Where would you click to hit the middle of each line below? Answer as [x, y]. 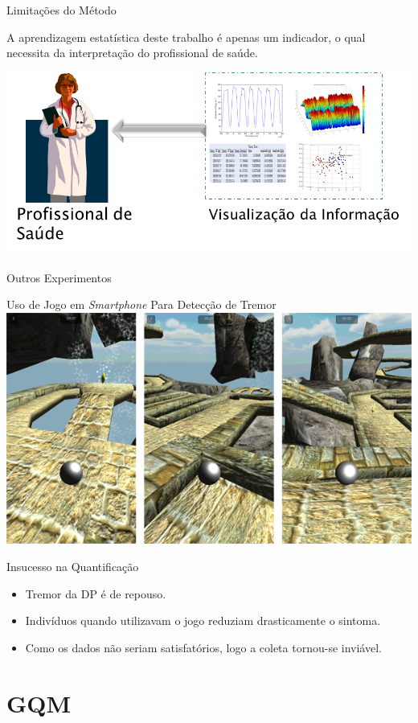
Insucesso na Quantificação [73, 566]
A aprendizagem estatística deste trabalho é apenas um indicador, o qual [186, 37]
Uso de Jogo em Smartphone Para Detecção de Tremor [141, 304]
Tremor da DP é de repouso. [96, 593]
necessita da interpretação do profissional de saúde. [132, 53]
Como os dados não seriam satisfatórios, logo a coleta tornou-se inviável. [203, 647]
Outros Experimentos [59, 277]
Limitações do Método [61, 10]
